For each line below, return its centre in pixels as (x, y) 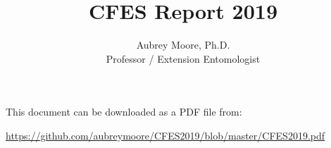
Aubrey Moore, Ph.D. (183, 45)
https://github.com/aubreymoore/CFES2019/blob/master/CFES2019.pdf (165, 135)
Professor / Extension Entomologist (183, 58)
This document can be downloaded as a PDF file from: (124, 112)
